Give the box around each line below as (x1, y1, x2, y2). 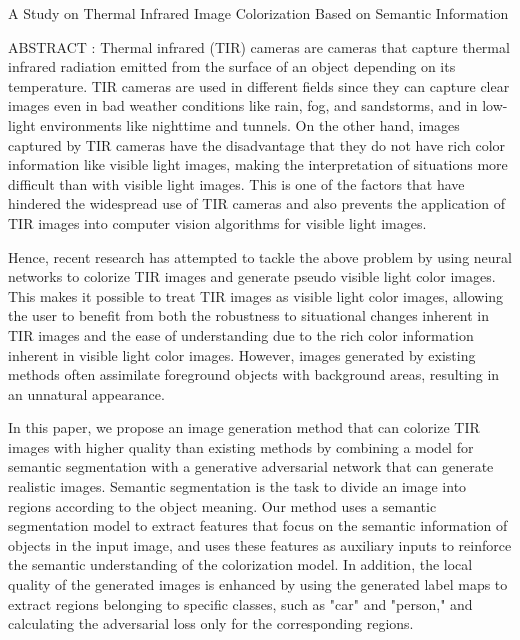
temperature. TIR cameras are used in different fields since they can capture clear (8, 75, 510, 96)
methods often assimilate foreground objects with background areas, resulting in (8, 364, 500, 385)
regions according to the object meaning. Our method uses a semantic (8, 495, 437, 516)
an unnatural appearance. (8, 383, 165, 404)
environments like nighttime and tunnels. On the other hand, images (40, 114, 460, 135)
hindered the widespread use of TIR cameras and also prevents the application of (8, 193, 505, 214)
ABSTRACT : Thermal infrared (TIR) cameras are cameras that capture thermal (8, 36, 510, 57)
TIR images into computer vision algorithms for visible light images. (8, 212, 427, 233)
